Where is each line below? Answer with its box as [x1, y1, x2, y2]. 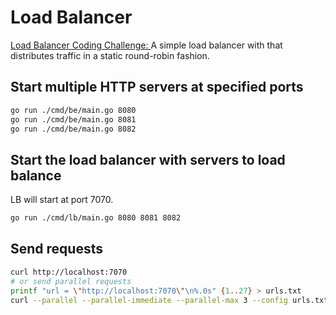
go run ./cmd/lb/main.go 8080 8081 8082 [10, 213, 182, 223]
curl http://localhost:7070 [10, 267, 128, 277]
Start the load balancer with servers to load [10, 151, 286, 168]
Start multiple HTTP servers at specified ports [10, 79, 304, 96]
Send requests [10, 241, 103, 258]
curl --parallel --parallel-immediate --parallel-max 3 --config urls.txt [10, 295, 329, 305]
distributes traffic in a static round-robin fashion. [10, 49, 210, 61]
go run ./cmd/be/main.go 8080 [10, 105, 137, 115]
